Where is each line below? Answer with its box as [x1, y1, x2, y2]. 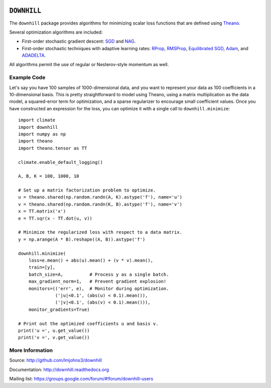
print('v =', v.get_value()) [18, 335, 90, 340]
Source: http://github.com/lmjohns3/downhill [9, 357, 102, 363]
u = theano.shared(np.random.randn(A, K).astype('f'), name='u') [18, 195, 183, 200]
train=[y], [28, 265, 56, 270]
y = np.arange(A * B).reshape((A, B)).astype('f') [18, 236, 146, 242]
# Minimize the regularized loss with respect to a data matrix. [18, 230, 183, 235]
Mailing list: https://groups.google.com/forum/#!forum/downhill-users [9, 376, 154, 382]
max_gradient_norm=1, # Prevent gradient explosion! [28, 279, 167, 284]
